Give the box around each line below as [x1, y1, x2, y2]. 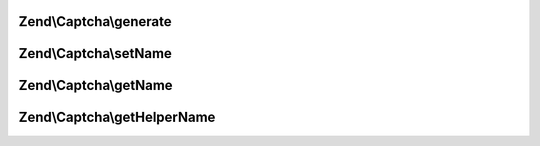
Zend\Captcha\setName [18, 45, 172, 62]
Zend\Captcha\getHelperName [18, 109, 216, 126]
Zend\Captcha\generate [18, 13, 172, 30]
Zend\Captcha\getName [18, 77, 174, 94]
